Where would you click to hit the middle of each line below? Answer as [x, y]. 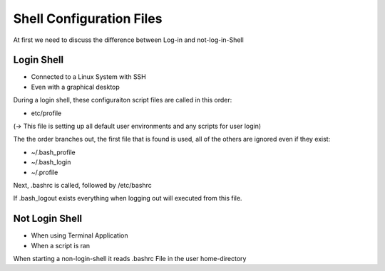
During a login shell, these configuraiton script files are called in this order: [123, 100]
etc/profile [46, 113]
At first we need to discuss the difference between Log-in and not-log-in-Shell [128, 40]
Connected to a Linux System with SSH [88, 77]
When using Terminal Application [79, 235]
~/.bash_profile [53, 152]
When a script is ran [61, 245]
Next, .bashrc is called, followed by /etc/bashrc [83, 185]
